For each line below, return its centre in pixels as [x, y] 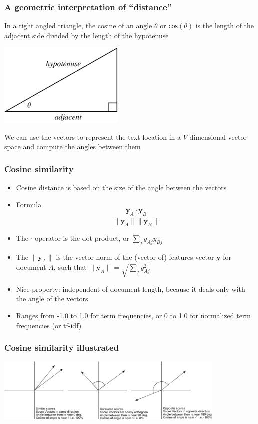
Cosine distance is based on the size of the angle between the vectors [121, 188]
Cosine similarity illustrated [61, 348]
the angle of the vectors [52, 298]
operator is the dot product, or [82, 237]
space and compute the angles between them [72, 147]
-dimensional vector [217, 137]
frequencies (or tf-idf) [49, 325]
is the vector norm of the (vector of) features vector [135, 256]
